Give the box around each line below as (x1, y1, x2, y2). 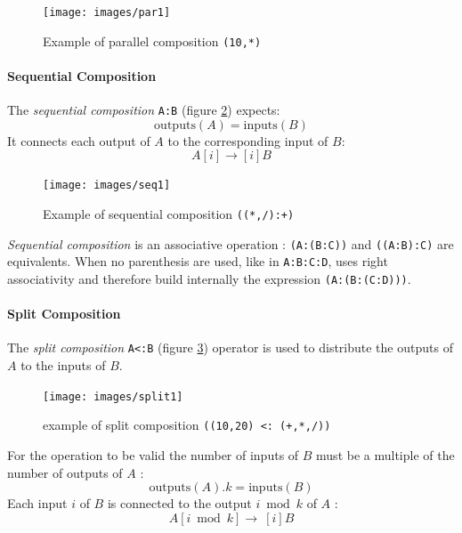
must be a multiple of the (316, 446, 455, 464)
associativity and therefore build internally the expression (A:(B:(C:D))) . (7, 269, 411, 287)
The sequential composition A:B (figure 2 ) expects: (7, 101, 280, 119)
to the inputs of (20, 356, 106, 375)
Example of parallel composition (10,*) (43, 31, 262, 50)
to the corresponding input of (167, 131, 328, 149)
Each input (7, 494, 68, 513)
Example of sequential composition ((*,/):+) (43, 205, 295, 223)
